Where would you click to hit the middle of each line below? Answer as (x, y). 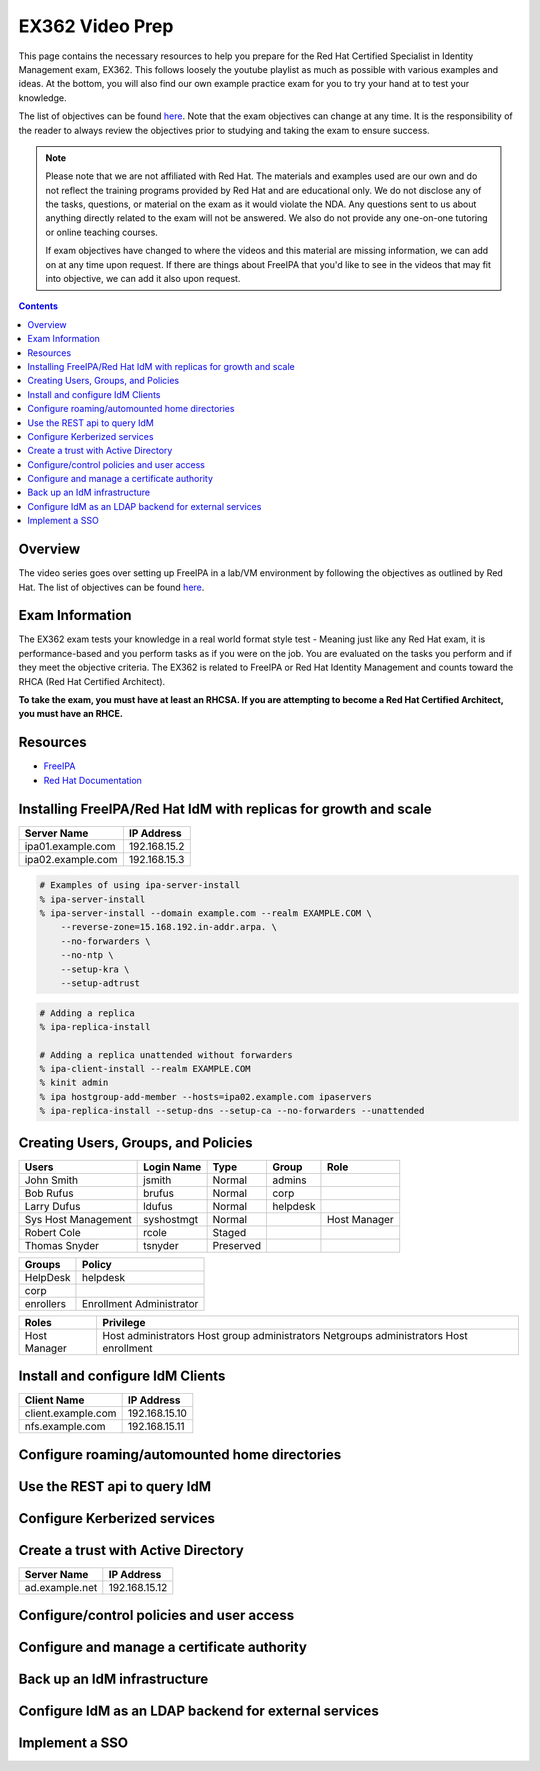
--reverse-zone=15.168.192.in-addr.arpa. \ (168, 927)
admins (289, 1180)
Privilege (124, 1322)
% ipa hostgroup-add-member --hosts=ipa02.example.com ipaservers (205, 1096)
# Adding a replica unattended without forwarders (166, 1054)
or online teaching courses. (102, 232)
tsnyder (161, 1245)
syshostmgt (171, 1219)
